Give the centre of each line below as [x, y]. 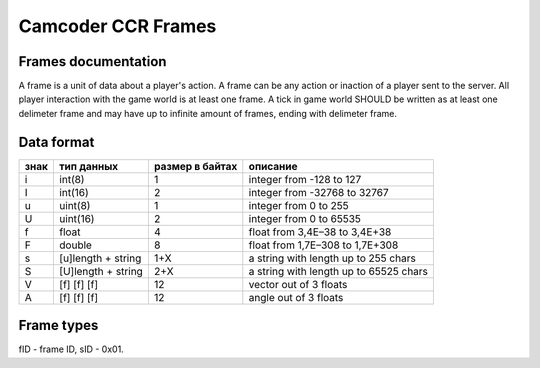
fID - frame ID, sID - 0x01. [71, 349]
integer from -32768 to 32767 [318, 192]
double [75, 245]
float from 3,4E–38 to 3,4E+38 [320, 232]
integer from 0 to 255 [298, 205]
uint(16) [77, 218]
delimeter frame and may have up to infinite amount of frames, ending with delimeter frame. [207, 113]
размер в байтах [195, 166]
